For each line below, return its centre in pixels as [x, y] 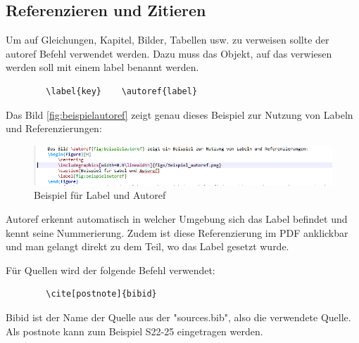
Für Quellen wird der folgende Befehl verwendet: [111, 270]
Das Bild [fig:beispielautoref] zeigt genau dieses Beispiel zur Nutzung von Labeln [179, 114]
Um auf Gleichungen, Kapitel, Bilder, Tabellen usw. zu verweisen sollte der [168, 40]
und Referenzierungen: [54, 128]
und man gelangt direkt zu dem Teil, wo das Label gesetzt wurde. [147, 246]
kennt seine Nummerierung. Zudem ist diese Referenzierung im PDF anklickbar [177, 232]
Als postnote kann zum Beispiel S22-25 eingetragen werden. [134, 331]
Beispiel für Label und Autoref [100, 195]
